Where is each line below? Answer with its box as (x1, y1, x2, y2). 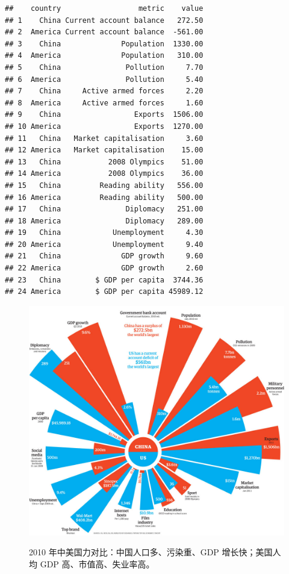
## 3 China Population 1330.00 (5, 39, 204, 48)
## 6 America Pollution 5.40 (5, 75, 204, 84)
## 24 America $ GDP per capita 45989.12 (5, 287, 204, 296)
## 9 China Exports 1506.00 (5, 110, 204, 119)
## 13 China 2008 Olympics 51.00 (5, 157, 204, 166)
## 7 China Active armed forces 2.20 (5, 87, 204, 96)
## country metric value (5, 4, 204, 13)
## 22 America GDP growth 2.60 (5, 264, 204, 273)
